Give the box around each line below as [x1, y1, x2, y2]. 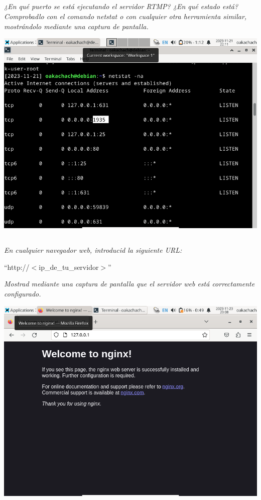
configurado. [4, 288, 41, 298]
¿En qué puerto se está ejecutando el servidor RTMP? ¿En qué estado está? [4, 1, 238, 12]
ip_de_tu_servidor [39, 261, 99, 272]
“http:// [4, 261, 30, 272]
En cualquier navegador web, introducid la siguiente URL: [4, 245, 182, 255]
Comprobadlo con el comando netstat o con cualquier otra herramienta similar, [4, 11, 247, 21]
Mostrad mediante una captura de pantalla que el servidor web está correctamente [4, 278, 255, 289]
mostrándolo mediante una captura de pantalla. [4, 21, 149, 31]
